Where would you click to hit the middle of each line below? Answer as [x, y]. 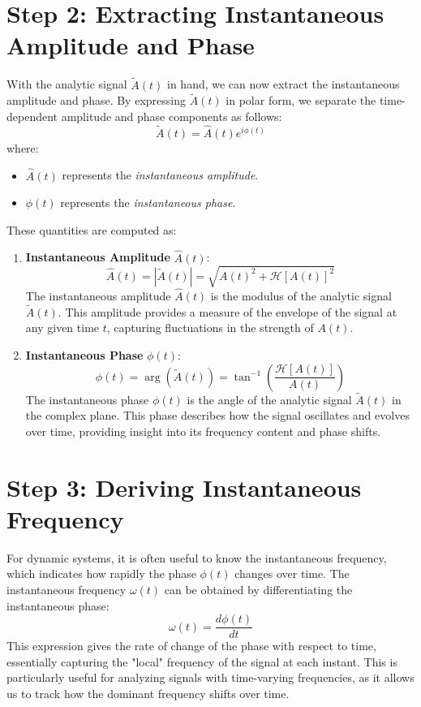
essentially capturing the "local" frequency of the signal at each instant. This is [202, 661]
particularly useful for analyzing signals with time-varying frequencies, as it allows [210, 677]
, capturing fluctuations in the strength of [210, 328]
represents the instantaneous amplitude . [160, 175]
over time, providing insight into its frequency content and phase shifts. [203, 431]
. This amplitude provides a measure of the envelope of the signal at [228, 311]
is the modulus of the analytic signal [301, 295]
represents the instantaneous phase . [148, 203]
